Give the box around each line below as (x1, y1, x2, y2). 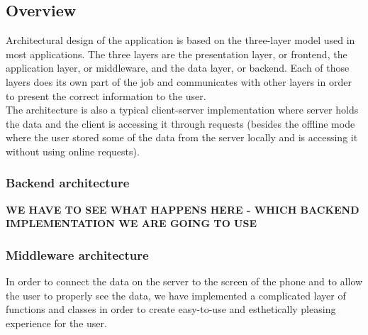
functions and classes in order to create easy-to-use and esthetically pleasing (6, 302, 336, 317)
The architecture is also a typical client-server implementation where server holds (6, 102, 359, 117)
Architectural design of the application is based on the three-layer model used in (6, 33, 355, 48)
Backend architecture (6, 174, 130, 192)
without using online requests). (6, 143, 140, 158)
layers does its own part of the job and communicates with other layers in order (6, 74, 352, 89)
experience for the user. (6, 315, 107, 330)
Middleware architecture (6, 246, 149, 263)
